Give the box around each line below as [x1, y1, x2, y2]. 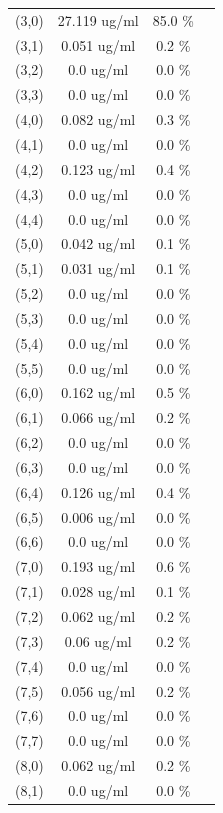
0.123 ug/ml [61, 158, 136, 179]
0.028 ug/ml [61, 581, 136, 602]
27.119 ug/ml [57, 9, 139, 30]
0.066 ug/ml [61, 407, 136, 428]
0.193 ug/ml [61, 556, 136, 577]
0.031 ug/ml [61, 258, 136, 279]
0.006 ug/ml [61, 506, 136, 527]
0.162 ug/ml [61, 382, 136, 403]
